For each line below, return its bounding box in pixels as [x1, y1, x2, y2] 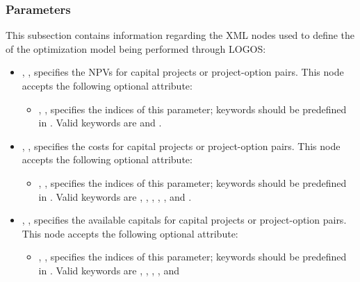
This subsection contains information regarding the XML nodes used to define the [6, 28, 355, 42]
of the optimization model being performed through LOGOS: [6, 41, 266, 56]
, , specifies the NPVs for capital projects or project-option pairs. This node [22, 65, 344, 79]
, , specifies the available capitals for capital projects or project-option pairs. [22, 213, 347, 227]
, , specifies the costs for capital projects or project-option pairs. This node [22, 138, 341, 153]
